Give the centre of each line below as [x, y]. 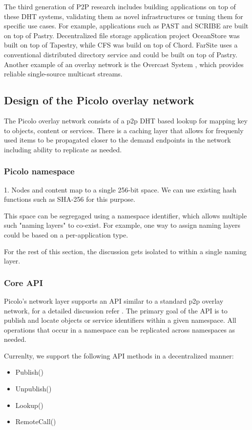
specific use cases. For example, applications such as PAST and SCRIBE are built [126, 26]
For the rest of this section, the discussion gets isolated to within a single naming [125, 251]
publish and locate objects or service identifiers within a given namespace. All [120, 320]
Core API [23, 282]
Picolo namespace [39, 171]
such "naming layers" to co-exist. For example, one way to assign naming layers [122, 225]
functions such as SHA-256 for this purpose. [70, 199]
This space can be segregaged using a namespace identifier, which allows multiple [126, 215]
